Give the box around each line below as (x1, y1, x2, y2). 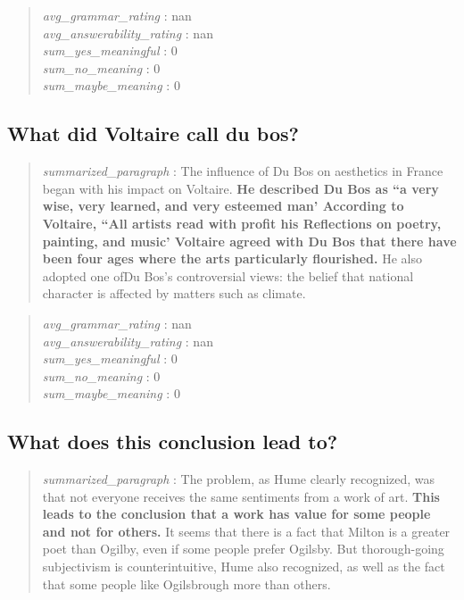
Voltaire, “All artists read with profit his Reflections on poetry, (42, 213, 442, 232)
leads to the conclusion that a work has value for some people (42, 504, 431, 523)
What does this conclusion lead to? (7, 428, 338, 455)
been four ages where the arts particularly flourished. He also (42, 249, 422, 268)
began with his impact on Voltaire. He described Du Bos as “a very (42, 179, 439, 197)
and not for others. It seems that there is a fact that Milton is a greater (42, 521, 451, 540)
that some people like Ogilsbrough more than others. (42, 574, 331, 593)
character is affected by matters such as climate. (42, 284, 306, 303)
